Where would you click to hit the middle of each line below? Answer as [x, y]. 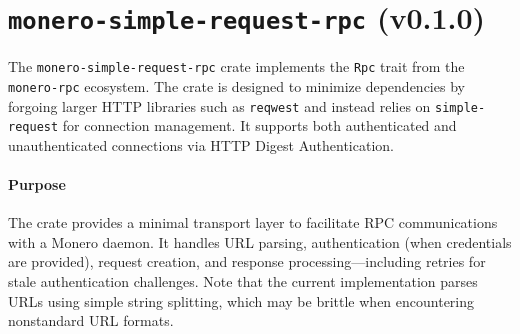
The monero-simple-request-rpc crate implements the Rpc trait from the [236, 66]
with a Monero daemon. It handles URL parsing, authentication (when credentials [260, 241]
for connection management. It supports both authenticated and [259, 125]
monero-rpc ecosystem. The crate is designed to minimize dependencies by [236, 85]
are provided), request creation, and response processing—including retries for [247, 261]
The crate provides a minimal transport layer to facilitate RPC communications [253, 222]
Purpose [37, 184]
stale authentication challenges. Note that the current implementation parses [243, 281]
